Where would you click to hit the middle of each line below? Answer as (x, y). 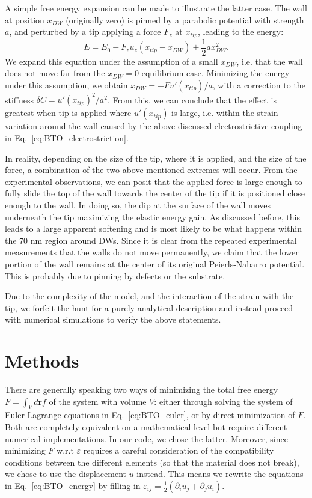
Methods (42, 361)
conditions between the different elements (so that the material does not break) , (152, 462)
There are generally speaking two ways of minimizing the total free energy (142, 390)
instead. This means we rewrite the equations (220, 474)
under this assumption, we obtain (66, 84)
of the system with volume (98, 401)
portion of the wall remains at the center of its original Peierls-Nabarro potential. (155, 263)
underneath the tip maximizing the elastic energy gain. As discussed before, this (152, 217)
